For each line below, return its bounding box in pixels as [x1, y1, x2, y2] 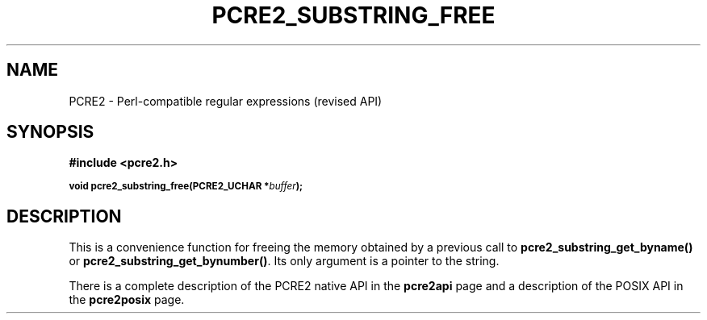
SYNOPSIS [6, 122, 94, 143]
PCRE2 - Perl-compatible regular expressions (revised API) [69, 94, 383, 108]
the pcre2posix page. [69, 293, 185, 307]
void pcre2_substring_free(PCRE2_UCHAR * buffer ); [69, 181, 303, 193]
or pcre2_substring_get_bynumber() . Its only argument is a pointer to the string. [69, 254, 500, 268]
